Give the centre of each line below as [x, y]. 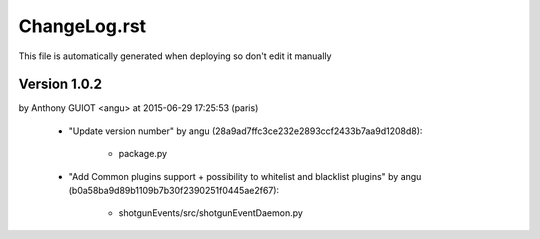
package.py [143, 154]
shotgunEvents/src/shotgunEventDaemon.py [211, 213]
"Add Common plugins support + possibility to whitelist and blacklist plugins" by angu [245, 176]
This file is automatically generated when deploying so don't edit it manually [175, 56]
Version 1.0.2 [60, 84]
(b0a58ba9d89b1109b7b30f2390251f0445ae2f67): [174, 191]
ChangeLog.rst [82, 26]
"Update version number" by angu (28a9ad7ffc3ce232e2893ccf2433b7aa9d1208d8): [245, 131]
